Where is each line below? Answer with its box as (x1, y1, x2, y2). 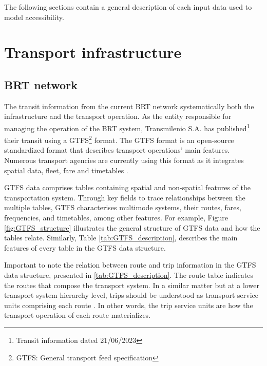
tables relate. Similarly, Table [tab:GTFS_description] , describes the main (4, 232, 238, 243)
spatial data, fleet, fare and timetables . (4, 165, 128, 175)
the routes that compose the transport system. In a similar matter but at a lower (4, 279, 259, 290)
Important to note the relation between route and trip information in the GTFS (4, 259, 256, 270)
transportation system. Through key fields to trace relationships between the (4, 192, 245, 202)
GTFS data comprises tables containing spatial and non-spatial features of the (4, 182, 251, 193)
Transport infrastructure (4, 42, 182, 63)
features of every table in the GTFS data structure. (4, 242, 166, 253)
